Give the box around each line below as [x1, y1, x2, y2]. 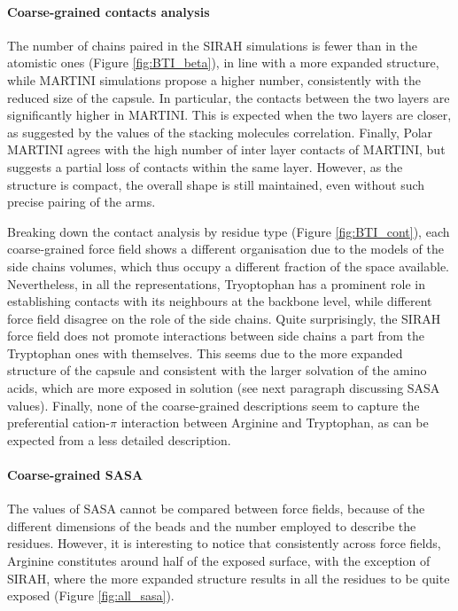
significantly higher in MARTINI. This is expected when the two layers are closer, [7, 106, 452, 124]
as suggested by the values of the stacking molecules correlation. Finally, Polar [7, 122, 433, 141]
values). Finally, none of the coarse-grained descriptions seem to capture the [7, 396, 420, 414]
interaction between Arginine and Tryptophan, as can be [120, 413, 429, 432]
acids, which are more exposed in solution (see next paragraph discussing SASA [7, 379, 440, 397]
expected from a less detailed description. [7, 430, 231, 449]
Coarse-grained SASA [7, 466, 144, 484]
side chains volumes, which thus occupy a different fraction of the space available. [7, 256, 449, 275]
